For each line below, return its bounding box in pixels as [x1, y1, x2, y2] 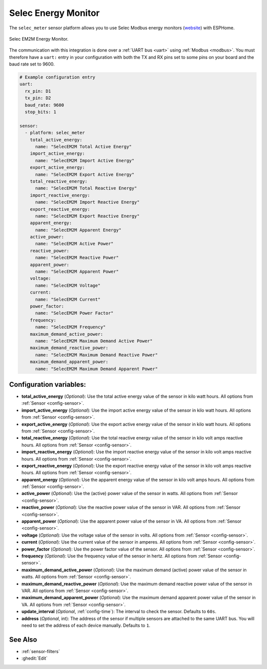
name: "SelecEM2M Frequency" [35, 324, 106, 330]
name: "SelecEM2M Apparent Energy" [35, 227, 122, 233]
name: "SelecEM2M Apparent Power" [35, 269, 119, 275]
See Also [9, 635, 37, 644]
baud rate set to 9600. [9, 61, 55, 67]
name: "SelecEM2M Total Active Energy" [35, 144, 132, 149]
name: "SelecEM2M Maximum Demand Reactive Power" [35, 352, 158, 358]
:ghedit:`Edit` [21, 655, 48, 662]
